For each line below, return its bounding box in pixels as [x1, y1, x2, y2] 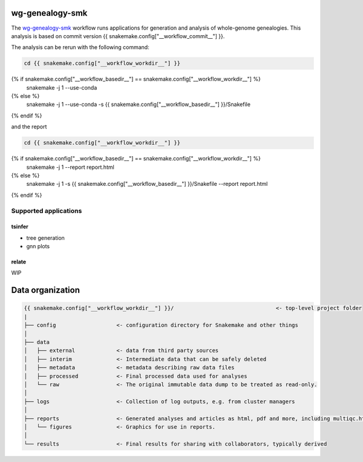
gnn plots [26, 243, 50, 250]
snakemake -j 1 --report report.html [26, 163, 114, 171]
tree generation [26, 234, 65, 242]
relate [11, 258, 27, 266]
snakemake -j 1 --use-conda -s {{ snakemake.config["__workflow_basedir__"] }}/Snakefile [26, 101, 251, 108]
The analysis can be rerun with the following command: [11, 44, 149, 51]
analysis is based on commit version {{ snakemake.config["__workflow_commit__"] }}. [11, 32, 225, 39]
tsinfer [11, 223, 28, 230]
